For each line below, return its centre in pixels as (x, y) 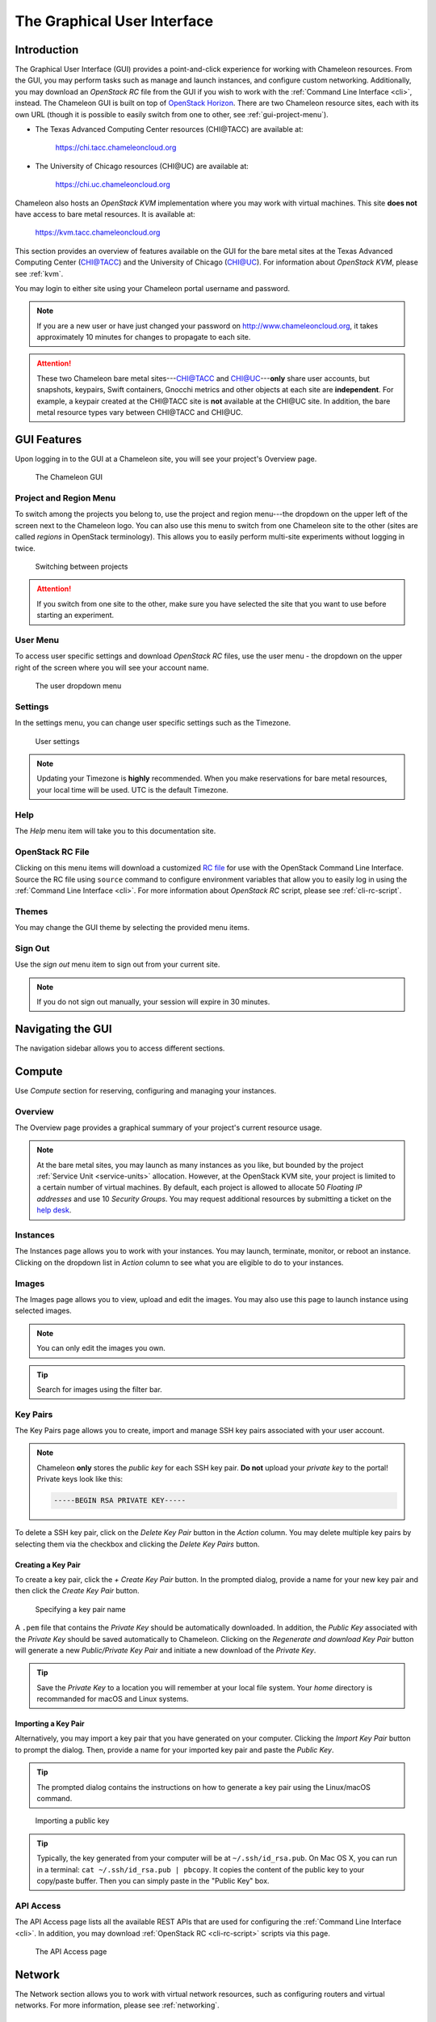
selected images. (43, 1311)
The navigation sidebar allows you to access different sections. (120, 1048)
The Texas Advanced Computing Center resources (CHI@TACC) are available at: (169, 129)
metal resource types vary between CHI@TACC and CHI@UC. (140, 412)
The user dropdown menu (78, 686)
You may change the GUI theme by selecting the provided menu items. (132, 928)
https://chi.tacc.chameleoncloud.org (116, 148)
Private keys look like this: (80, 1479)
